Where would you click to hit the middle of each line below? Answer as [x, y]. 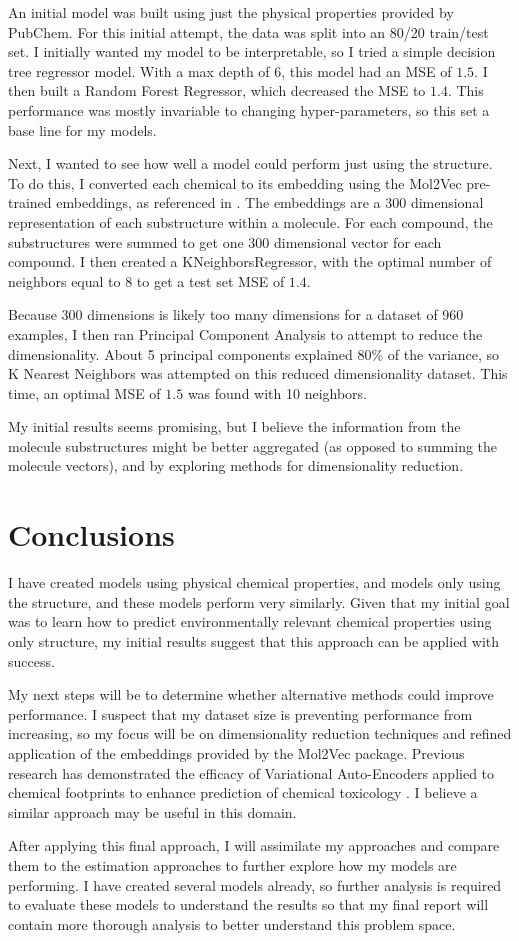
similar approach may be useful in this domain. [152, 811]
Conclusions [91, 534]
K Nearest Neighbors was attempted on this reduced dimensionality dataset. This [258, 373]
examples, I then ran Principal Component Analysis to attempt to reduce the [245, 333]
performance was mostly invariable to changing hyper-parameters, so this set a [249, 109]
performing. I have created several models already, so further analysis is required [255, 884]
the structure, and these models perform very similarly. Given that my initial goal [259, 601]
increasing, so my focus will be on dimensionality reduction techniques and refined [260, 733]
